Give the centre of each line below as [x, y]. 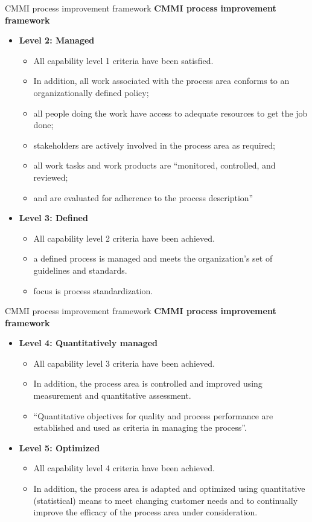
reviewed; [51, 177]
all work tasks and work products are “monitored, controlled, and [154, 165]
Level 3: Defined [53, 218]
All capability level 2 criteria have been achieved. [124, 238]
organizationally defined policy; [91, 92]
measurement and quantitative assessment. [112, 395]
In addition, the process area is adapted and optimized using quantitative [169, 488]
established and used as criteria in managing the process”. [140, 427]
